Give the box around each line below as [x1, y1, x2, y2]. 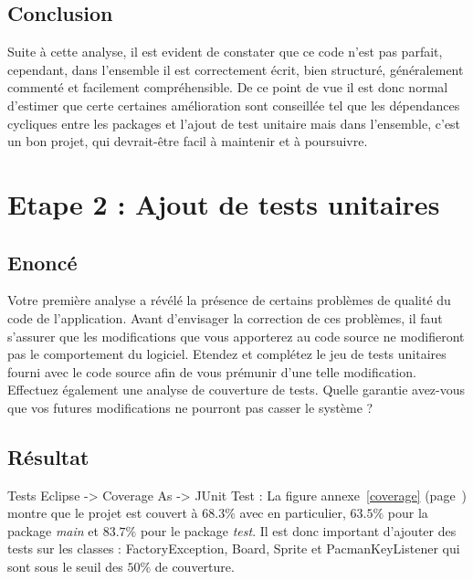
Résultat [7, 442, 89, 470]
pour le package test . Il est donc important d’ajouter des [140, 521, 457, 540]
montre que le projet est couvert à [7, 503, 198, 522]
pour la [387, 503, 428, 522]
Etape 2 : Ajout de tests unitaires [7, 185, 440, 222]
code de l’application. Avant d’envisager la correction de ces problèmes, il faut [7, 308, 443, 327]
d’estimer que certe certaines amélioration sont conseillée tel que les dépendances [7, 95, 460, 114]
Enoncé [7, 248, 78, 276]
